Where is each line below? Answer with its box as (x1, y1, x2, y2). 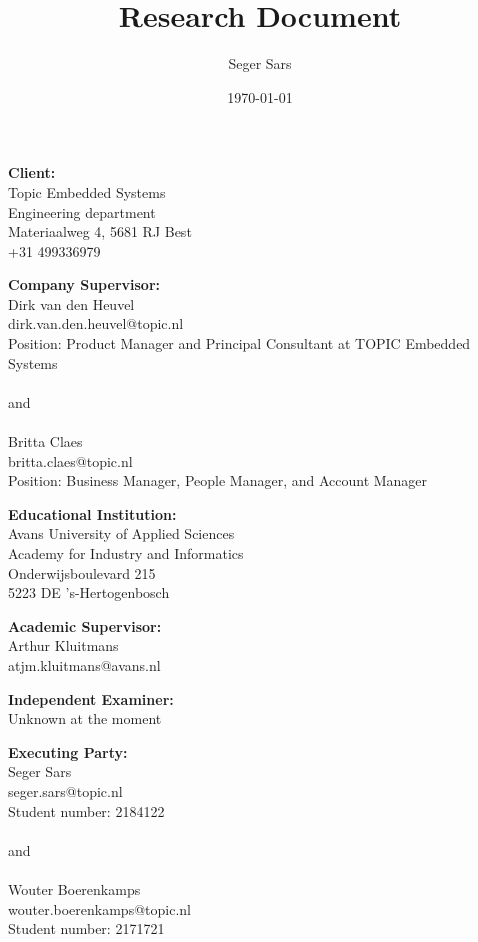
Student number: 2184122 (8, 800, 165, 821)
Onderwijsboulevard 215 (8, 562, 156, 583)
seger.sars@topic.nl (8, 780, 123, 801)
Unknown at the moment (8, 708, 162, 729)
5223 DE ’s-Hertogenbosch (8, 582, 170, 603)
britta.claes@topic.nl (8, 450, 133, 471)
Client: (8, 162, 56, 183)
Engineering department (8, 201, 156, 222)
